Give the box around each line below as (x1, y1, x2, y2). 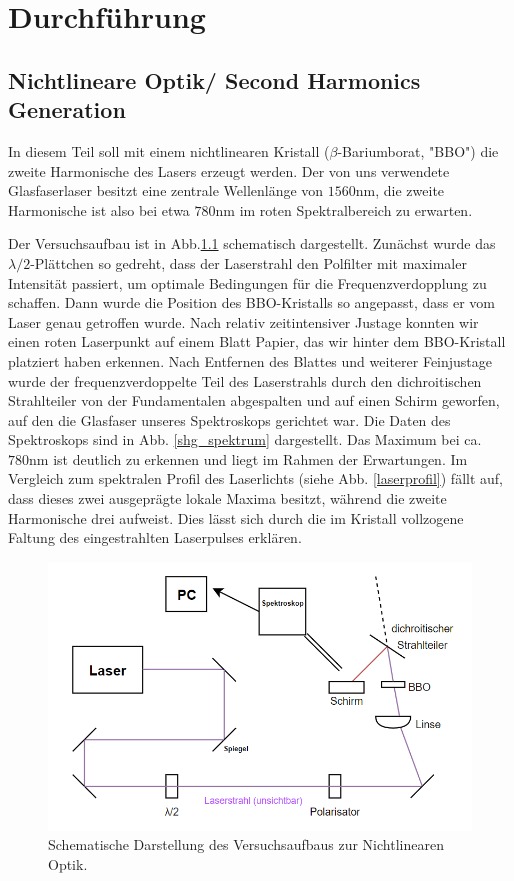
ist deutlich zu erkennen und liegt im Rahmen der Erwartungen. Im (53, 448, 468, 469)
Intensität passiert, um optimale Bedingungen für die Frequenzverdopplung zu (8, 272, 487, 293)
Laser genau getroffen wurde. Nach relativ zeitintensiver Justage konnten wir (8, 311, 479, 332)
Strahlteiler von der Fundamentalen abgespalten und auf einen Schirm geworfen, (8, 390, 500, 411)
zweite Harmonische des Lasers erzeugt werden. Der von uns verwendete (8, 160, 450, 181)
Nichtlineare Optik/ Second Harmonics (8, 64, 421, 95)
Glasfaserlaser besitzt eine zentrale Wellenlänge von (8, 180, 324, 201)
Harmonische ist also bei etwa (8, 199, 190, 220)
